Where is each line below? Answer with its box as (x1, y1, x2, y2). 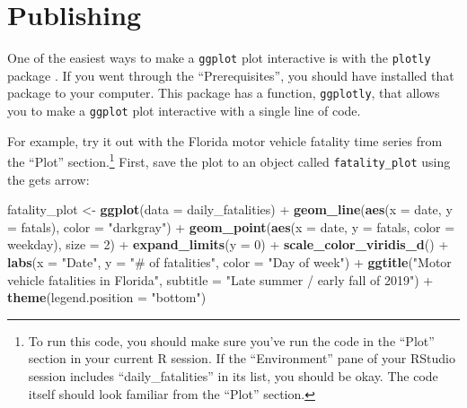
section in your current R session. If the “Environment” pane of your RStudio (28, 349, 455, 368)
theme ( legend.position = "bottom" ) (7, 288, 207, 307)
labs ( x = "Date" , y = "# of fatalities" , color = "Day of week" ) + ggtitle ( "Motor (7, 252, 452, 271)
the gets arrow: (7, 169, 90, 188)
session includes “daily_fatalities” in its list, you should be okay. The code (28, 366, 438, 385)
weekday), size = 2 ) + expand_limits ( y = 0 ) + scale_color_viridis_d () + (7, 235, 449, 254)
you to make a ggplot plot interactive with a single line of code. (7, 101, 361, 120)
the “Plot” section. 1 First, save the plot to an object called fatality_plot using (7, 150, 451, 170)
